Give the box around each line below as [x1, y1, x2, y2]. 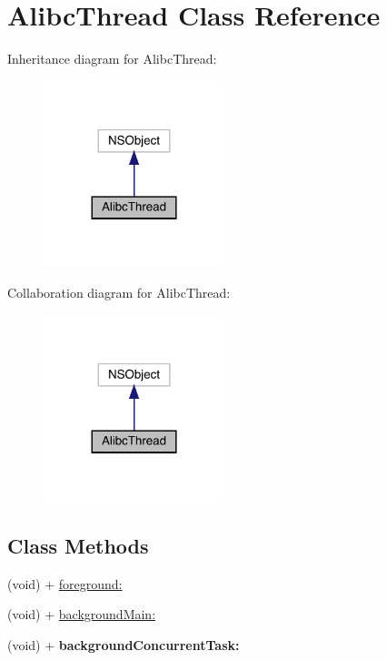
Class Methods [7, 531, 149, 559]
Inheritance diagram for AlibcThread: [7, 49, 217, 68]
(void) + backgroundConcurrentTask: [7, 635, 240, 654]
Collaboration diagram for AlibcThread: [7, 283, 231, 302]
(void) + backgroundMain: [7, 605, 156, 624]
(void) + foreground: [7, 574, 123, 593]
